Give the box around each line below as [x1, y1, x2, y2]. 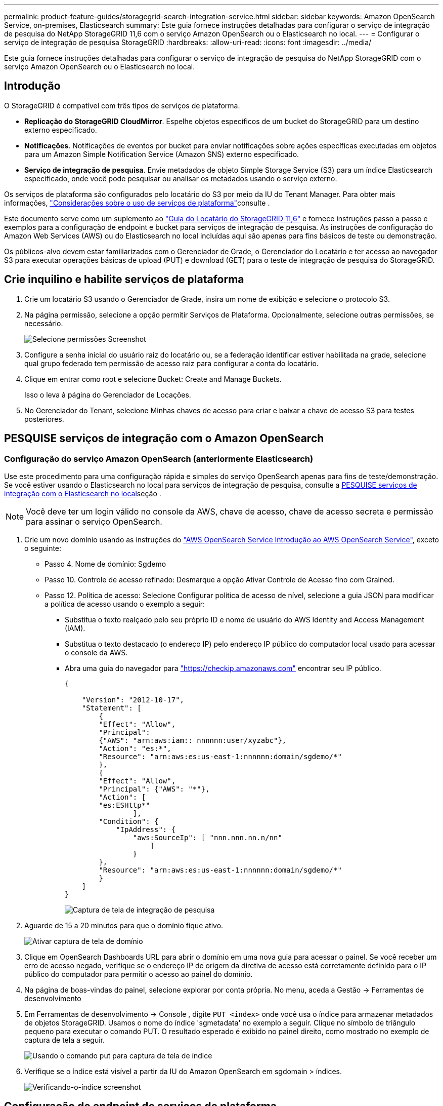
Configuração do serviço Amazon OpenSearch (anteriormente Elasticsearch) [4, 453, 314, 464]
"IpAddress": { [116, 825, 176, 834]
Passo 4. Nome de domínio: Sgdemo [45, 559, 166, 568]
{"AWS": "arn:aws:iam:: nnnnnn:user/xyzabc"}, [99, 736, 287, 744]
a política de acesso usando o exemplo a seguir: [45, 599, 205, 608]
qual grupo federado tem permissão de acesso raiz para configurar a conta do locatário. [24, 359, 319, 368]
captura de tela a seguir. [24, 1035, 105, 1044]
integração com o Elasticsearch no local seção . [4, 489, 161, 498]
